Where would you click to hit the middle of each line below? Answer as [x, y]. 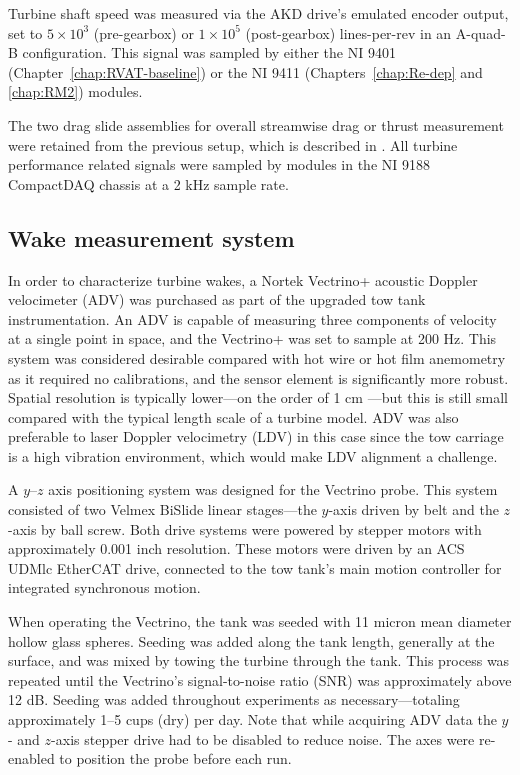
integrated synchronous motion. [104, 587]
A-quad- [480, 32]
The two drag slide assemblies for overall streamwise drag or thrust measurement [256, 124]
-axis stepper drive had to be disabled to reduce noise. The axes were [263, 738]
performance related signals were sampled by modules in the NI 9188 [219, 164]
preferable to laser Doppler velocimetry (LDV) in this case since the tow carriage [256, 436]
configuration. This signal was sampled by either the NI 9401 [209, 52]
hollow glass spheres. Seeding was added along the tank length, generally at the [251, 640]
